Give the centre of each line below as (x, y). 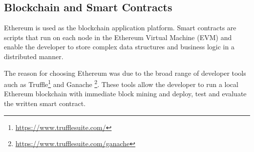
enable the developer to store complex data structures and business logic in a (119, 47)
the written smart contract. (45, 103)
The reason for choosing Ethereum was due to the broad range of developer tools (125, 73)
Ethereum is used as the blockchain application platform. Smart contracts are (120, 28)
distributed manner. (34, 56)
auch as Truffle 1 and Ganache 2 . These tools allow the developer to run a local (121, 83)
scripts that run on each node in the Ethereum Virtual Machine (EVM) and (118, 37)
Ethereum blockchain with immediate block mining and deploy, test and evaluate (125, 94)
